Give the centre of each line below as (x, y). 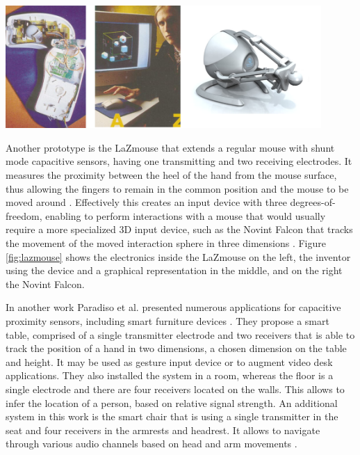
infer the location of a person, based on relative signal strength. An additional (172, 402)
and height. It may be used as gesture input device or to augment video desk (169, 361)
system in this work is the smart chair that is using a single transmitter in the (172, 416)
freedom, (24, 215)
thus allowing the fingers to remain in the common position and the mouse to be (177, 188)
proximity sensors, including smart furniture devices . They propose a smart (167, 321)
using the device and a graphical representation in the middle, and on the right (174, 270)
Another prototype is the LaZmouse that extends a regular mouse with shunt (170, 147)
